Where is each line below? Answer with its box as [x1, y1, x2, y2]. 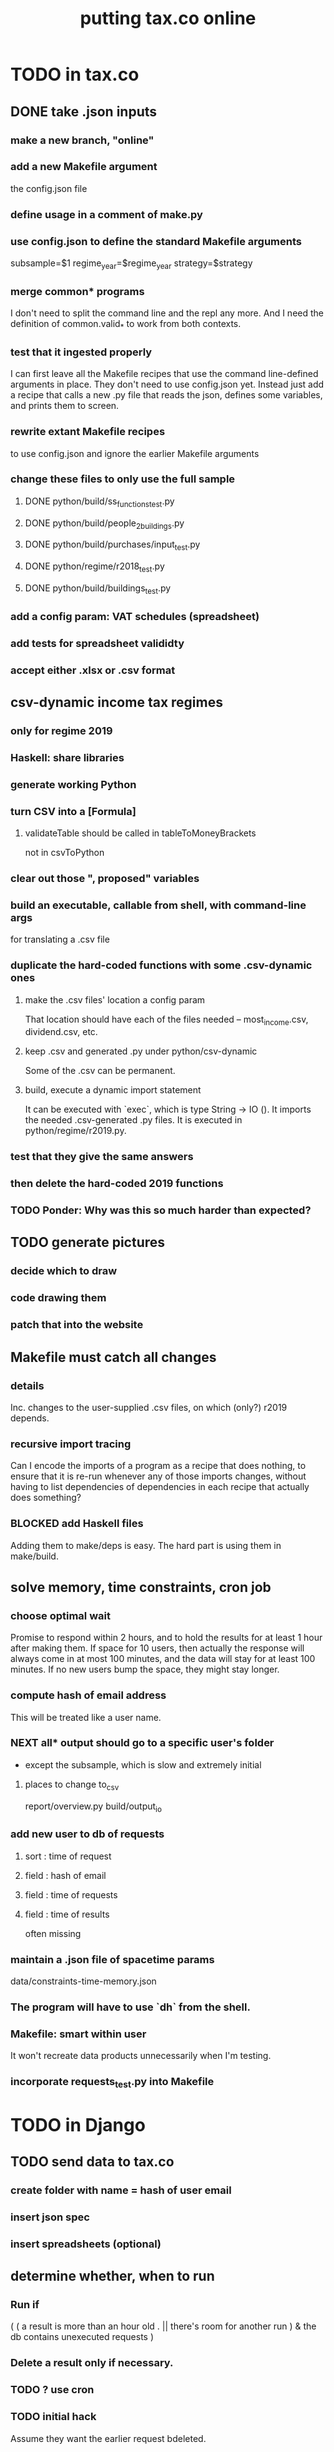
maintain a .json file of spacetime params [10, 1952, 215, 1966]
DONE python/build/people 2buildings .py [24, 517, 185, 531]
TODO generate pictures [10, 1234, 166, 1251]
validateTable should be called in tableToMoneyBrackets [24, 827, 257, 839]
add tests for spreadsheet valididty [10, 636, 185, 650]
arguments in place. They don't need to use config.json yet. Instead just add [10, 378, 325, 391]
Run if [10, 2298, 40, 2312]
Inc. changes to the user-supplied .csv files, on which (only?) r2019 [10, 1401, 288, 1413]
